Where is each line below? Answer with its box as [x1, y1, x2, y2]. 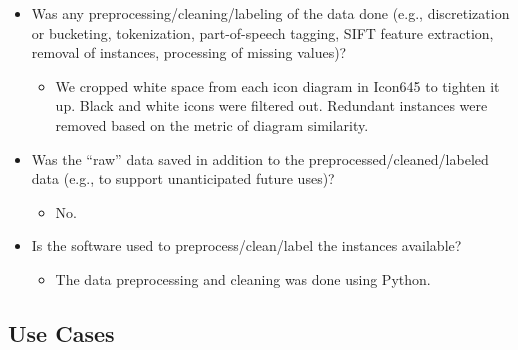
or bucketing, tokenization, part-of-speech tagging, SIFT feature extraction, [31, 22, 494, 43]
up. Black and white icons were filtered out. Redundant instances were [55, 95, 488, 116]
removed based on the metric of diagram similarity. [55, 114, 369, 135]
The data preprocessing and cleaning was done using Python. [55, 268, 431, 289]
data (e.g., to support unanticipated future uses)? [31, 168, 335, 189]
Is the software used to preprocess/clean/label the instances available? [31, 235, 462, 256]
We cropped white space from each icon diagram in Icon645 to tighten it [55, 75, 500, 96]
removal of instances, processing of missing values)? [31, 42, 347, 63]
